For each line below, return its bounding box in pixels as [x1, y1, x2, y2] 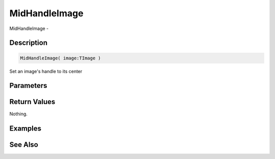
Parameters [9, 81, 47, 90]
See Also [9, 140, 38, 149]
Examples [9, 124, 42, 133]
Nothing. [9, 111, 28, 117]
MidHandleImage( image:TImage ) [20, 55, 101, 61]
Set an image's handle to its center [9, 68, 82, 74]
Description [9, 39, 48, 47]
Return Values [9, 98, 56, 106]
